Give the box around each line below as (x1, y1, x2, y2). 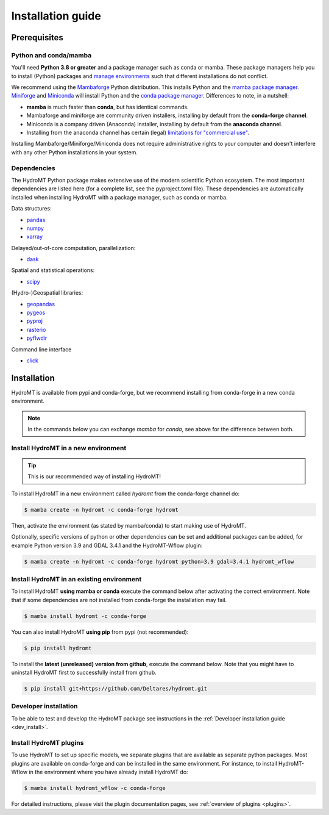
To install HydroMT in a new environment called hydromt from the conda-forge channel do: (11, 490, 240, 497)
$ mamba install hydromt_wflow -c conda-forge (24, 784, 166, 792)
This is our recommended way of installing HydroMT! (27, 473, 161, 480)
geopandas (26, 300, 55, 307)
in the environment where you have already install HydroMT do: (28, 769, 188, 776)
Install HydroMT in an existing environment (11, 575, 142, 583)
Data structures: (11, 205, 52, 212)
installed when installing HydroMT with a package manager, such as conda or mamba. (11, 193, 228, 201)
